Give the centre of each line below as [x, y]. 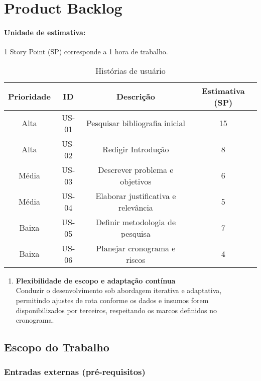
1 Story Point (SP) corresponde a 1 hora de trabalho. [86, 52]
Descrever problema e [136, 169]
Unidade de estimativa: [45, 32]
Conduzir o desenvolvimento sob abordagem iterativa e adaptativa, [119, 290]
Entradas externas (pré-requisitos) [75, 372]
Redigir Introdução [136, 149]
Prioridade [29, 97]
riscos [136, 259]
